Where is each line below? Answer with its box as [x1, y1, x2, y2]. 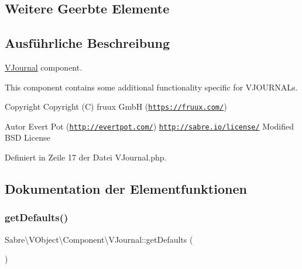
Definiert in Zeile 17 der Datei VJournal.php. [5, 151, 167, 163]
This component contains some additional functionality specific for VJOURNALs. [5, 81, 298, 93]
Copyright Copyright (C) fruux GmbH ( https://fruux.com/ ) [5, 100, 227, 113]
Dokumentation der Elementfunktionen [5, 180, 247, 198]
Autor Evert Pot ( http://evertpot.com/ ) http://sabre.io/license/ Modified [5, 120, 294, 132]
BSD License [5, 131, 50, 144]
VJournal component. [5, 61, 83, 73]
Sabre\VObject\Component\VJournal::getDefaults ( [5, 233, 193, 245]
